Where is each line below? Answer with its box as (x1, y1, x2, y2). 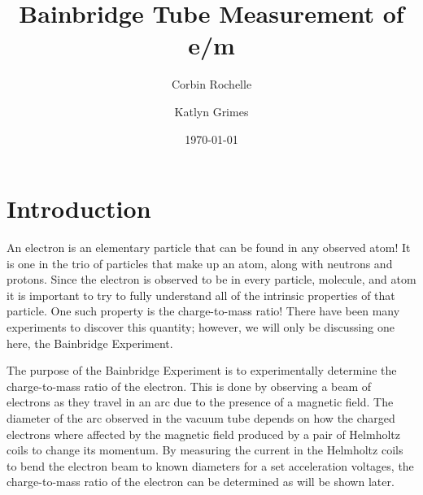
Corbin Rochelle (171, 76, 252, 93)
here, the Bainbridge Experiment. (7, 334, 173, 351)
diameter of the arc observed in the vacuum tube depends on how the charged (7, 409, 395, 426)
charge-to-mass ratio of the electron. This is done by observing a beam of (7, 377, 372, 394)
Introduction (7, 192, 151, 225)
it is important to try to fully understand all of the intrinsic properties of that (7, 286, 395, 303)
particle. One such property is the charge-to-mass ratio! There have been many (7, 302, 400, 319)
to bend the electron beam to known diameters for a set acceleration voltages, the (7, 457, 414, 474)
